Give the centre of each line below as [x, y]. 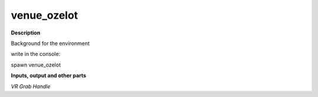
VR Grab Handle [31, 86]
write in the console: [36, 54]
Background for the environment [50, 43]
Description [26, 33]
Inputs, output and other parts [49, 75]
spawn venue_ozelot [36, 65]
